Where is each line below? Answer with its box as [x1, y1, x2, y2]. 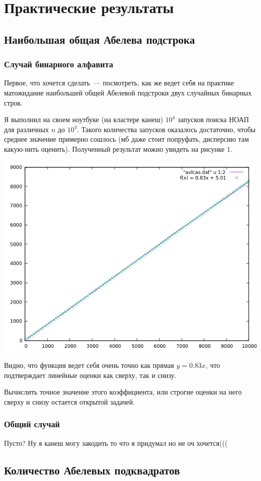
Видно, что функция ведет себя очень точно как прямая [4, 360, 174, 370]
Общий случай [4, 418, 60, 430]
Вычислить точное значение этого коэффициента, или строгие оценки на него [4, 387, 242, 397]
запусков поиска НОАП [177, 114, 249, 125]
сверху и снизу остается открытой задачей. [4, 396, 135, 407]
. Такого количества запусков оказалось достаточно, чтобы [77, 124, 256, 134]
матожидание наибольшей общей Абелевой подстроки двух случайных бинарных [4, 87, 252, 98]
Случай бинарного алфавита [4, 58, 113, 70]
